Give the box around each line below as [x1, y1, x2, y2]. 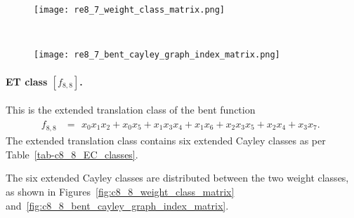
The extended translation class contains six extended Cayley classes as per [6, 133, 326, 148]
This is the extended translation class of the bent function [6, 102, 256, 117]
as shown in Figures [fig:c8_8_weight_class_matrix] [6, 184, 235, 198]
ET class [6, 74, 48, 88]
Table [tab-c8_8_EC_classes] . [6, 147, 138, 161]
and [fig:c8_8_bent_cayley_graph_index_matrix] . [6, 198, 229, 212]
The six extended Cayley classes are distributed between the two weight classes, [6, 170, 349, 185]
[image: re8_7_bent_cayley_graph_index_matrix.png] [34, 50, 280, 60]
